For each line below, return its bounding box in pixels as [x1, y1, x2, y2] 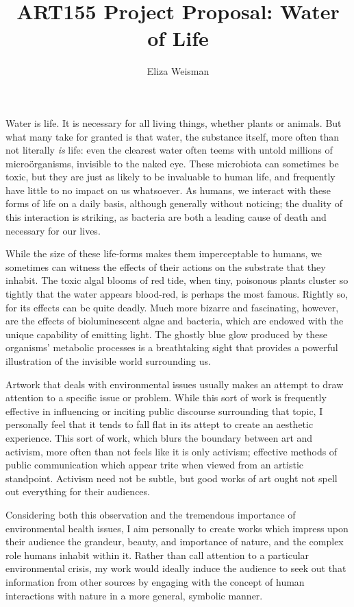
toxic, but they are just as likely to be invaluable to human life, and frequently [5, 169, 336, 184]
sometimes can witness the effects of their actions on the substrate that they [5, 259, 326, 274]
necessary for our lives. [5, 223, 101, 237]
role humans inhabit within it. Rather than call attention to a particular [5, 547, 309, 562]
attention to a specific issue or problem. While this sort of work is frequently [5, 390, 327, 405]
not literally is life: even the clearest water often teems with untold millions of [5, 143, 333, 157]
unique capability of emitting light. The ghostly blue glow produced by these [5, 326, 328, 341]
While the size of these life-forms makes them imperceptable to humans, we [5, 246, 322, 261]
